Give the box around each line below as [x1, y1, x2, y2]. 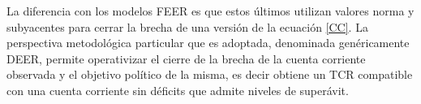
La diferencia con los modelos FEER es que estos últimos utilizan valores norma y [6, 2, 415, 19]
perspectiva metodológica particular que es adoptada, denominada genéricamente [6, 34, 410, 51]
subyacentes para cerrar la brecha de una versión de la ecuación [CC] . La [6, 18, 368, 35]
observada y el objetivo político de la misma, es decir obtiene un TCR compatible [6, 66, 413, 83]
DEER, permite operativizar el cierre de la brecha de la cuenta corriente [6, 50, 366, 67]
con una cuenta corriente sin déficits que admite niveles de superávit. [6, 81, 349, 98]
